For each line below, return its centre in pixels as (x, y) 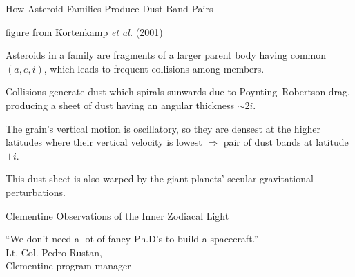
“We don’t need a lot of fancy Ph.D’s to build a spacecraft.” (132, 239)
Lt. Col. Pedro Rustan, (54, 252)
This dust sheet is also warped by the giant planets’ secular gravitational (160, 179)
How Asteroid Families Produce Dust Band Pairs (109, 8)
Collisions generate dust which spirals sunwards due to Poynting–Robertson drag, (178, 92)
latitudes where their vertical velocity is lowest (104, 142)
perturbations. (36, 192)
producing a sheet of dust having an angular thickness (120, 105)
